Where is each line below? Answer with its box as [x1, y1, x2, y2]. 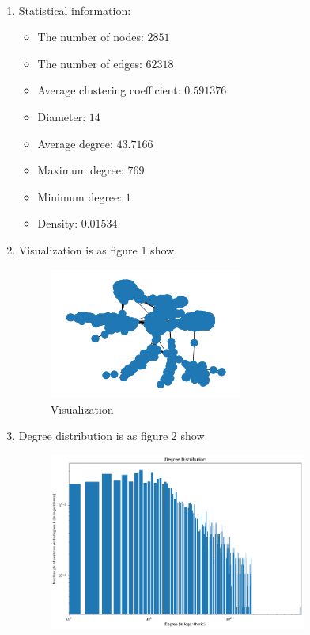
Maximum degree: [37, 162, 124, 178]
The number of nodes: [37, 29, 144, 45]
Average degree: [37, 135, 113, 151]
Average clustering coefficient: [37, 82, 181, 98]
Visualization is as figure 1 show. [18, 241, 178, 258]
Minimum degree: [37, 188, 123, 205]
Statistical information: [18, 2, 131, 18]
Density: [37, 215, 78, 231]
